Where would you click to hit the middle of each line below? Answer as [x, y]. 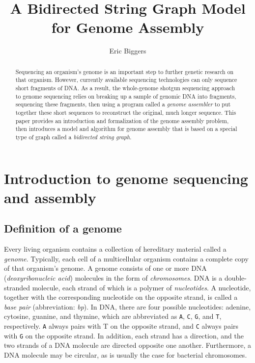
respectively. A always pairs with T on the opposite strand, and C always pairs [121, 326]
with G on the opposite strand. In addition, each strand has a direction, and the [124, 335]
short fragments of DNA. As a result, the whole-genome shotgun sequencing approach [125, 88]
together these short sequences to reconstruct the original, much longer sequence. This [126, 112]
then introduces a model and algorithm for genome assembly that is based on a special [126, 129]
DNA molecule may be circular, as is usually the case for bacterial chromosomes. [126, 354]
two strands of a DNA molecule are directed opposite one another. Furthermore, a [127, 345]
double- [235, 277]
